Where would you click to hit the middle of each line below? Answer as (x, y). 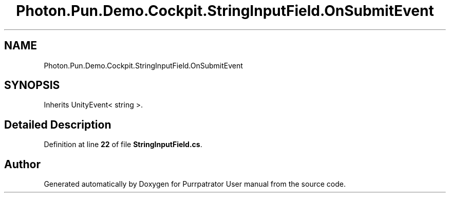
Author (22, 164)
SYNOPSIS (32, 85)
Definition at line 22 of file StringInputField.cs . (123, 145)
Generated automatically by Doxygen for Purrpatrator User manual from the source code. (195, 184)
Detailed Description (58, 124)
